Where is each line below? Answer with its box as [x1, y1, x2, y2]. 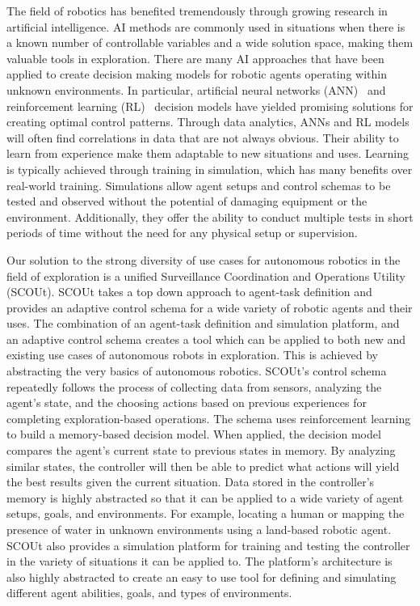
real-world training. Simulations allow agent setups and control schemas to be [6, 176, 391, 193]
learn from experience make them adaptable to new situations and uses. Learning [6, 145, 409, 162]
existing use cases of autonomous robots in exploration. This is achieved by [6, 346, 378, 363]
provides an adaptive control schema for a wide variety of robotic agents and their [6, 299, 413, 316]
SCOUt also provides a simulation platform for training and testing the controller [6, 536, 410, 553]
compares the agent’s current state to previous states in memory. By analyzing [6, 442, 396, 459]
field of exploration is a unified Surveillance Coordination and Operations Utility [6, 267, 405, 284]
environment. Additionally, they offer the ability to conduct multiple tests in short [6, 208, 414, 225]
